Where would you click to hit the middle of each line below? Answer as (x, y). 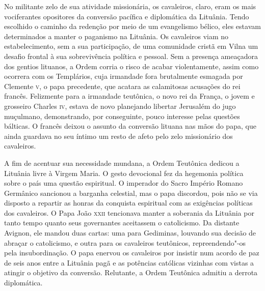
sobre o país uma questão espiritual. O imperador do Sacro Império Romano (124, 183)
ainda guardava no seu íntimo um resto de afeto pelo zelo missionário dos (118, 136)
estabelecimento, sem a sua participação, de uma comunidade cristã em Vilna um (131, 46)
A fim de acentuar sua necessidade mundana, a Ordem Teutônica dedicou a (122, 163)
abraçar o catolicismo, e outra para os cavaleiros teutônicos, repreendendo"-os (125, 242)
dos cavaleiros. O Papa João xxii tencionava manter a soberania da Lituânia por (129, 212)
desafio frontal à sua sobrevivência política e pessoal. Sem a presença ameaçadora (131, 56)
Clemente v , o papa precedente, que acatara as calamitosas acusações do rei (122, 86)
